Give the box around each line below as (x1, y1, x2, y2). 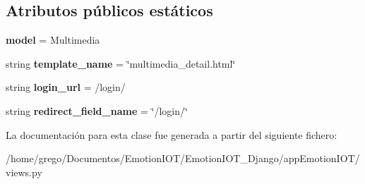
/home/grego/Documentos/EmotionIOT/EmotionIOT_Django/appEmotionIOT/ (6, 151, 360, 166)
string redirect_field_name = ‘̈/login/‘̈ (6, 103, 188, 118)
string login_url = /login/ (6, 80, 126, 94)
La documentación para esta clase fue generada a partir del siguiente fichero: (6, 127, 337, 142)
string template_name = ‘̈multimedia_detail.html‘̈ (6, 56, 236, 70)
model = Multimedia (6, 32, 100, 47)
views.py (6, 164, 42, 179)
